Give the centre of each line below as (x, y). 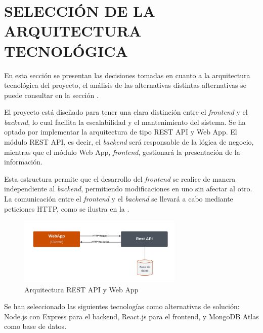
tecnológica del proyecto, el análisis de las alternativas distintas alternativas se (125, 85)
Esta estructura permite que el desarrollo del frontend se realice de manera (120, 178)
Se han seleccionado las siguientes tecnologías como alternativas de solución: (122, 306)
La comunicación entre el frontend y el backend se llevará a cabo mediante (119, 199)
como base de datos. (35, 326)
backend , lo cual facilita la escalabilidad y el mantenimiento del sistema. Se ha (125, 122)
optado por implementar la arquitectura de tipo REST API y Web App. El (121, 132)
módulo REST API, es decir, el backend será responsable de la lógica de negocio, (129, 142)
